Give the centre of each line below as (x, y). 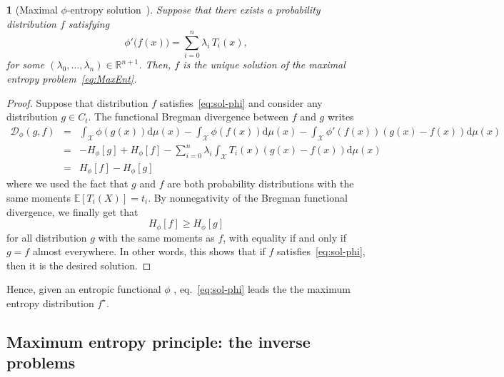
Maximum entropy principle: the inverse (158, 341)
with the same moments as (156, 237)
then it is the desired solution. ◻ (79, 265)
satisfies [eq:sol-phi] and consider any (241, 102)
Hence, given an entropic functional (84, 289)
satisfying (89, 23)
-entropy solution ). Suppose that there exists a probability (193, 9)
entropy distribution (50, 303)
